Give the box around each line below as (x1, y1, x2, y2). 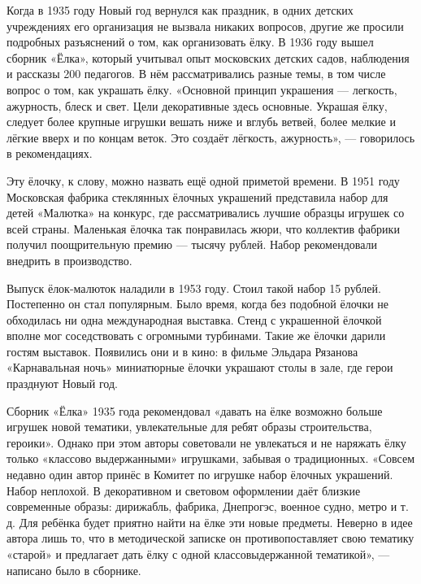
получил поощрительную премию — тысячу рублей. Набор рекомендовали (7, 236, 378, 253)
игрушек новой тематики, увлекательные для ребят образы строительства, (7, 418, 372, 435)
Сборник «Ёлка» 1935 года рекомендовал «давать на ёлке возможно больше (7, 402, 383, 419)
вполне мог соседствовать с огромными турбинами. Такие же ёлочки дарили (7, 327, 386, 344)
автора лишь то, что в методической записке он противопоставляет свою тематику (7, 530, 414, 547)
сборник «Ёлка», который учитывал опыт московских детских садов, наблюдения (7, 49, 410, 66)
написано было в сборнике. (7, 561, 141, 578)
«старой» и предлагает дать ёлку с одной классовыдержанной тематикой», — (7, 546, 390, 562)
